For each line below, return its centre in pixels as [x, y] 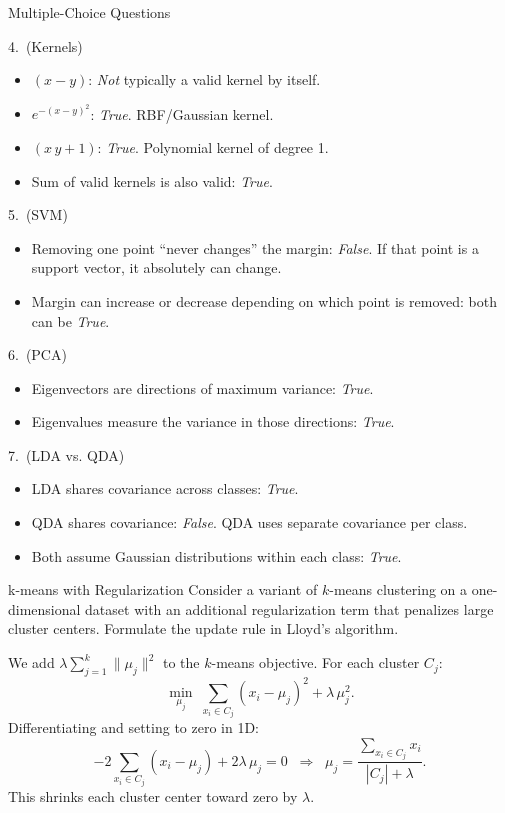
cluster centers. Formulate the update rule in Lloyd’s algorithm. [203, 628]
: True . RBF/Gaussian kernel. [182, 113]
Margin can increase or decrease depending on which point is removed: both [264, 300]
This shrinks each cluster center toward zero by [153, 795]
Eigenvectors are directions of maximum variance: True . [202, 387]
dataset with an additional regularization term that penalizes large [289, 608]
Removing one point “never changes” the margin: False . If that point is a [255, 247]
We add [31, 662]
